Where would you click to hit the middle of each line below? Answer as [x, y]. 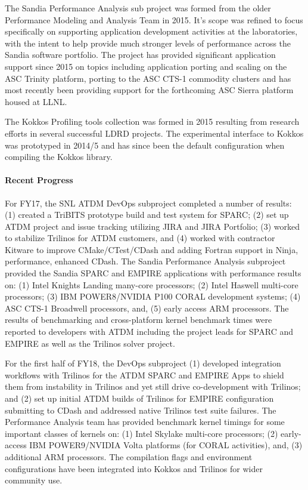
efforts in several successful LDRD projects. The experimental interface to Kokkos [154, 133]
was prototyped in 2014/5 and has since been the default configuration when [145, 145]
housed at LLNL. [36, 101]
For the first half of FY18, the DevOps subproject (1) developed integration [143, 363]
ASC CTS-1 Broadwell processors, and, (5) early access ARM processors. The [147, 308]
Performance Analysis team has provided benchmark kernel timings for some [145, 422]
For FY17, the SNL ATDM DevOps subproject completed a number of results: [148, 203]
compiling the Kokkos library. [59, 157]
